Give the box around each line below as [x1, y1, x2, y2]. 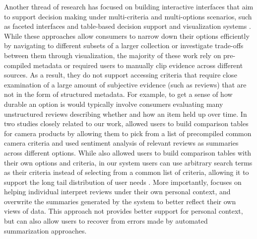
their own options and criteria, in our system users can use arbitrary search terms [4, 157, 253, 167]
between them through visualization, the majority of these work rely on [4, 50, 221, 60]
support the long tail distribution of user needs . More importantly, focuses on [4, 176, 242, 187]
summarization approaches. [4, 225, 87, 236]
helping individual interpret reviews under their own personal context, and [4, 186, 231, 197]
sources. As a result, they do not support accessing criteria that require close [4, 70, 237, 80]
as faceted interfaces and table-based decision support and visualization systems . [4, 21, 251, 31]
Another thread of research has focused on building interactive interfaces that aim [4, 1, 254, 11]
